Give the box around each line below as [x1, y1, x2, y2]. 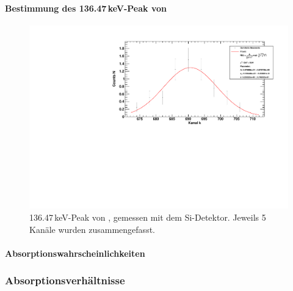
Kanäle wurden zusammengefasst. [29, 223, 155, 235]
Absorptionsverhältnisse [5, 273, 125, 288]
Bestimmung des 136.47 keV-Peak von [5, 1, 167, 14]
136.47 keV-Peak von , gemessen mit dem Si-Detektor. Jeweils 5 [29, 211, 266, 224]
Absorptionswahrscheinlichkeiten [5, 246, 145, 259]
